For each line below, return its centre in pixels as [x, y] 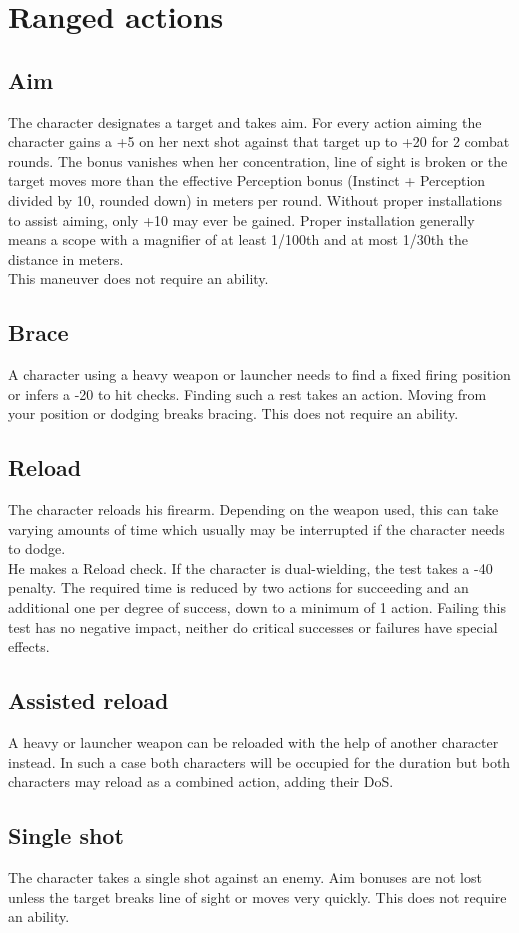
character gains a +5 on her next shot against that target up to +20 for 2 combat [259, 141]
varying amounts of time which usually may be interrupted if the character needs [256, 528]
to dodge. [37, 548]
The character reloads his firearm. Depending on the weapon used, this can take [253, 509]
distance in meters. [66, 258]
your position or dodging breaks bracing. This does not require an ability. [233, 413]
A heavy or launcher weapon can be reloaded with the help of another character [253, 742]
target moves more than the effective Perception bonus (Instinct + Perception [247, 180]
